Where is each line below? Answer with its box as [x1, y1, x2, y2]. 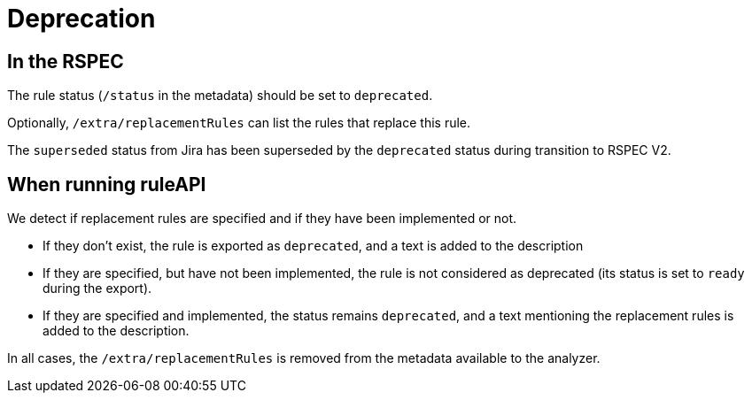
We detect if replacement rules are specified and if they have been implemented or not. [7, 211, 517, 227]
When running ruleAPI [7, 173, 206, 196]
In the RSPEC [7, 50, 124, 73]
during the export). [43, 281, 152, 296]
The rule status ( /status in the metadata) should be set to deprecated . [7, 88, 433, 104]
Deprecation [7, 4, 156, 34]
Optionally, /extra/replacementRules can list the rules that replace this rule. [7, 115, 471, 131]
